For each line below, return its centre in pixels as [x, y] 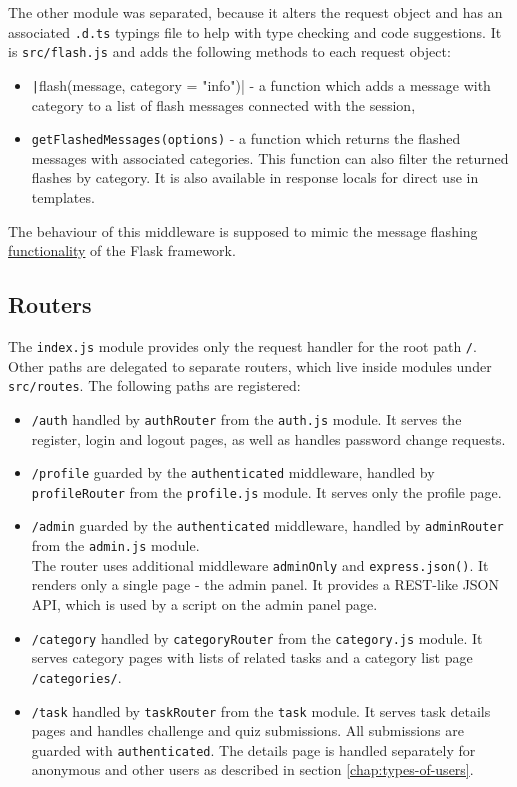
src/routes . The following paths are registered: [154, 385]
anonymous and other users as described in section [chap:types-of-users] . [252, 769]
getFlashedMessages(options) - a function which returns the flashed [246, 138]
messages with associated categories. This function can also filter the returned [270, 157]
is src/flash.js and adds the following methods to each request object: [229, 51]
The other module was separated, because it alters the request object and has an [255, 12]
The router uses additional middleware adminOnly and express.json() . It [260, 564]
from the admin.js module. [115, 545]
